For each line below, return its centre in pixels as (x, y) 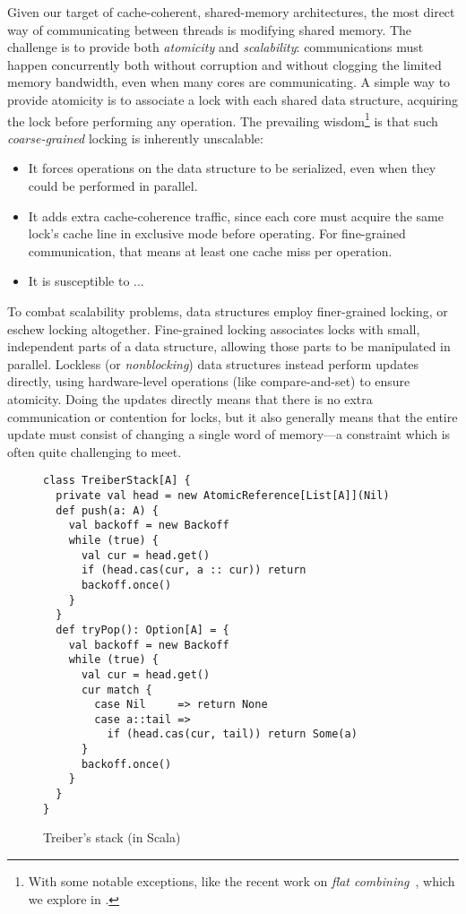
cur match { (116, 690)
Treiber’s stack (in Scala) (112, 837)
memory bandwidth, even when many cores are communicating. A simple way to (229, 82)
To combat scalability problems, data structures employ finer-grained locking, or (228, 310)
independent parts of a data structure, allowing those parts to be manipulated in (229, 346)
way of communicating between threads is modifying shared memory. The (210, 29)
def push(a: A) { (107, 510)
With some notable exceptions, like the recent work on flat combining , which (242, 881)
